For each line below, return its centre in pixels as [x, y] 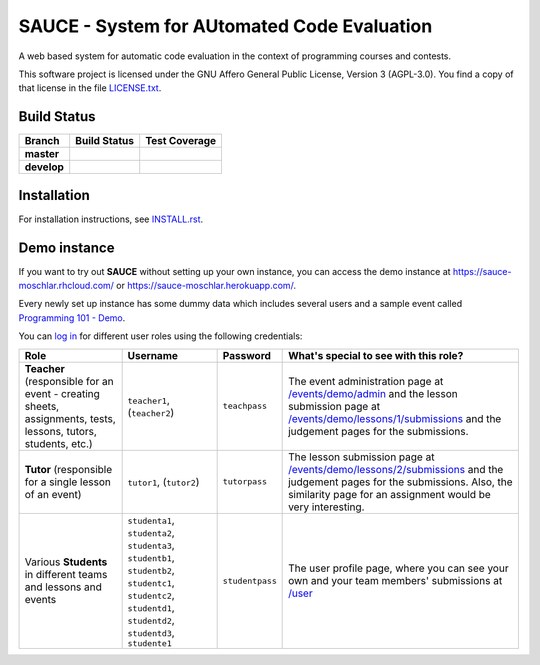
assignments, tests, [70, 418]
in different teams [66, 575]
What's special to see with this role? [376, 355]
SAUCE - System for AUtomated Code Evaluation [225, 26]
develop [44, 167]
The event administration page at [366, 381]
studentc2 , [151, 595]
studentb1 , [151, 557]
